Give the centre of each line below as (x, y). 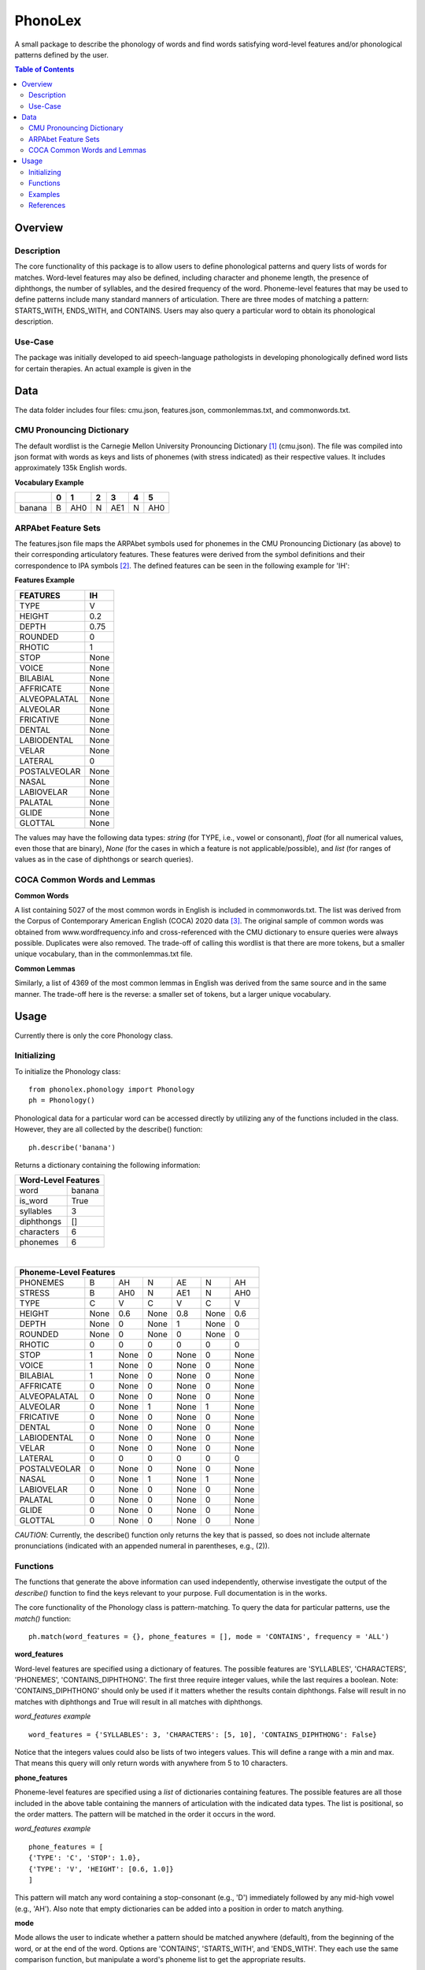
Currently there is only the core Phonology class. (94, 1035)
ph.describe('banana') (72, 1147)
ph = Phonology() (62, 1100)
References (47, 206)
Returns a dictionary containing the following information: (107, 1165)
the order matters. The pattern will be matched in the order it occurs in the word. (145, 1814)
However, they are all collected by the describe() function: (109, 1129)
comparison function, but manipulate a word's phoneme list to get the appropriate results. (160, 1960)
